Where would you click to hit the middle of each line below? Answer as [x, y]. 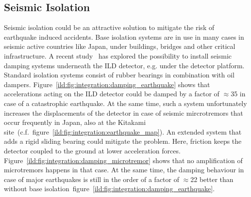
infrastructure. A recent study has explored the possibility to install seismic [118, 55]
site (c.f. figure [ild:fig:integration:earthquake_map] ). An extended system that [123, 131]
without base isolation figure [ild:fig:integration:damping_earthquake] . [109, 189]
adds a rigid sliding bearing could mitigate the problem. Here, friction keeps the [123, 141]
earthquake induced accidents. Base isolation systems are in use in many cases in [124, 37]
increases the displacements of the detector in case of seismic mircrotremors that [124, 113]
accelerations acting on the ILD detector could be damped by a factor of [112, 94]
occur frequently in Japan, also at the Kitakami [75, 122]
